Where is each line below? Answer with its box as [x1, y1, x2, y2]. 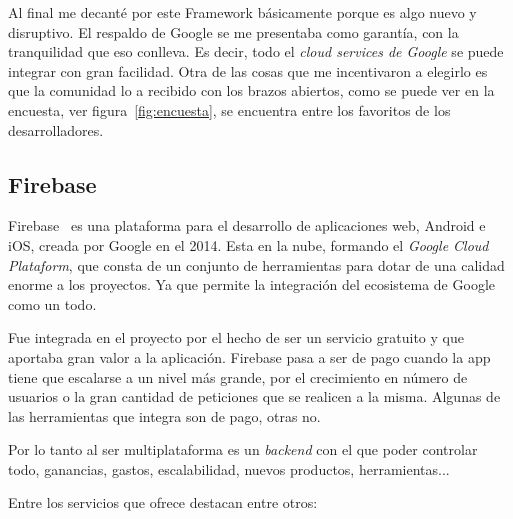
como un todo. [8, 293, 97, 314]
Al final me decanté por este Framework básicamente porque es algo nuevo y [8, 2, 477, 22]
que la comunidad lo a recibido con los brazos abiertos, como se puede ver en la [8, 80, 495, 101]
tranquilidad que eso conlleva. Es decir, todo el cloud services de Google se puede [8, 41, 504, 62]
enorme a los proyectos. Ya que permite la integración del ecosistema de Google [8, 274, 495, 295]
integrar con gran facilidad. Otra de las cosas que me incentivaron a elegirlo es [8, 60, 488, 81]
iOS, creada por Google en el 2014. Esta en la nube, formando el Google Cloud [8, 234, 489, 255]
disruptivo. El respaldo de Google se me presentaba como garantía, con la [8, 21, 459, 42]
